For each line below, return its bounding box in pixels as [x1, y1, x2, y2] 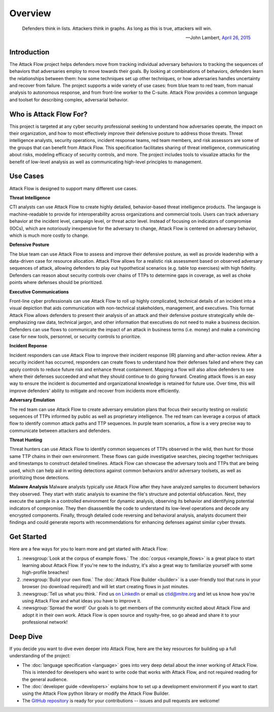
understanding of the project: [9, 653, 71, 659]
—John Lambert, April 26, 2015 [185, 34, 251, 41]
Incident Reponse [9, 343, 48, 349]
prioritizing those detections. [9, 475, 70, 481]
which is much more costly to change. [9, 232, 89, 238]
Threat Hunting [9, 437, 43, 443]
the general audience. [22, 676, 68, 682]
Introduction [9, 48, 50, 56]
